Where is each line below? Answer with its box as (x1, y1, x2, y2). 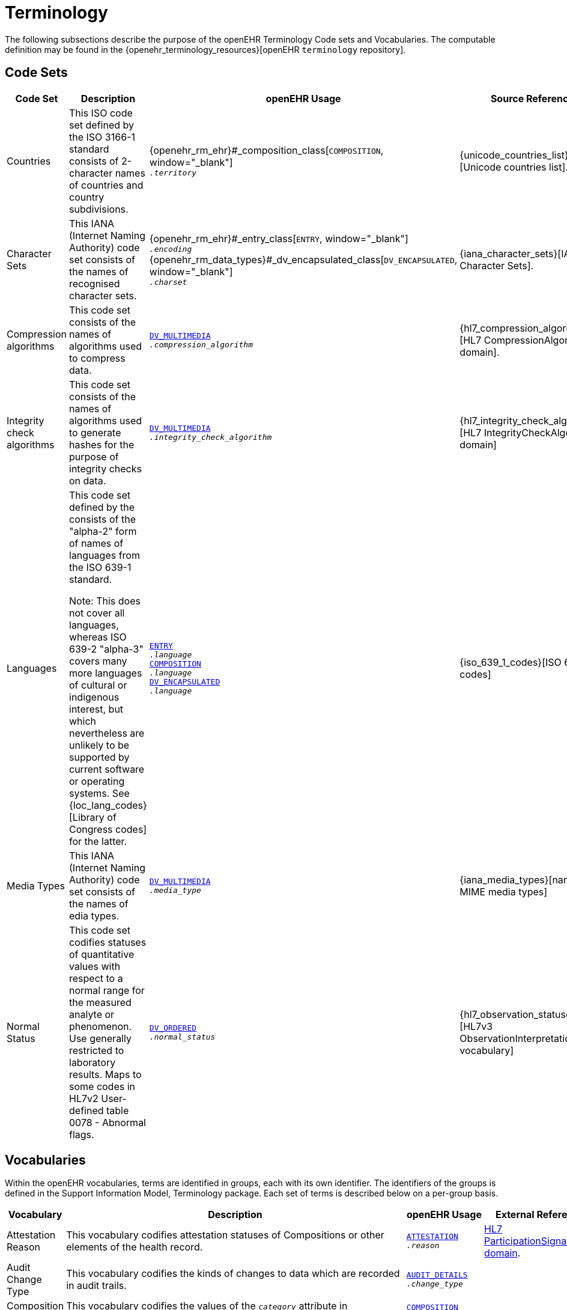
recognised (69, 277, 120, 290)
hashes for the (69, 438, 135, 451)
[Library (69, 811, 105, 823)
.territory (149, 168, 197, 178)
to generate (69, 426, 121, 439)
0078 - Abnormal (69, 1116, 146, 1129)
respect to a (69, 972, 123, 984)
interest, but (69, 702, 124, 715)
